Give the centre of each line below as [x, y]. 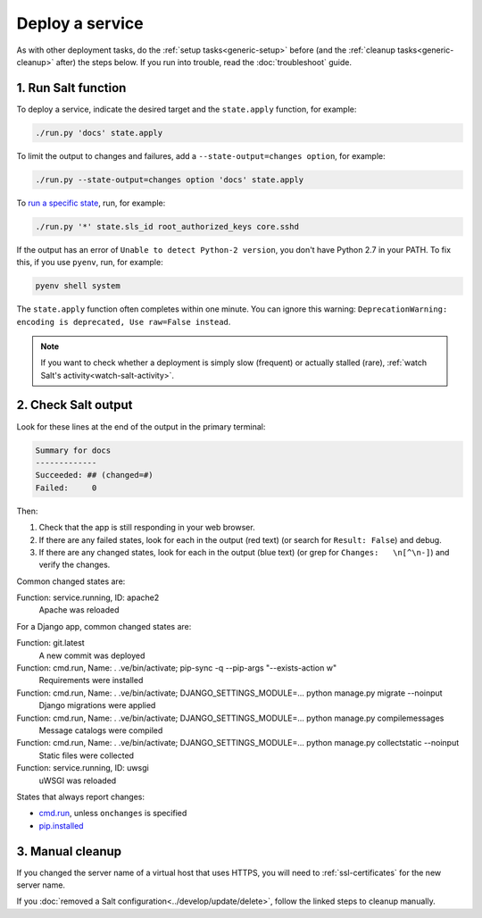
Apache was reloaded [79, 610]
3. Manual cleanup [69, 851]
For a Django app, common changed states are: [104, 626]
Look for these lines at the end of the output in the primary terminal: [141, 426]
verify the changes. [75, 565]
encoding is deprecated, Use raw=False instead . [124, 321]
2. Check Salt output [75, 405]
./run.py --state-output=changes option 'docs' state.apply [170, 179]
